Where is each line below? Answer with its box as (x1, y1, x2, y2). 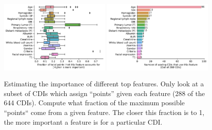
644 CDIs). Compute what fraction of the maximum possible (4, 97, 185, 108)
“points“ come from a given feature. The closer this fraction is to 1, (4, 107, 205, 117)
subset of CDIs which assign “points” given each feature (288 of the (4, 88, 205, 98)
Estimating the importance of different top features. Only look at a (4, 79, 204, 89)
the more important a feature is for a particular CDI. (4, 116, 162, 127)
